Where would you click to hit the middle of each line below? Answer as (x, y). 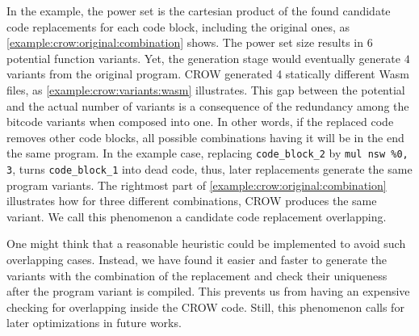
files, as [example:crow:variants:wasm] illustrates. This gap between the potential (206, 89)
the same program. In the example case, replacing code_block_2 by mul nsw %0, (207, 153)
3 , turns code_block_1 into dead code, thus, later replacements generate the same (209, 169)
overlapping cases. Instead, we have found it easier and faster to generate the (197, 260)
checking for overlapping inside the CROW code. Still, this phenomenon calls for (205, 307)
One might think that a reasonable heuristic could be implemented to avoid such (206, 244)
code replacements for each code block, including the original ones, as (178, 26)
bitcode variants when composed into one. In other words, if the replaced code (200, 122)
